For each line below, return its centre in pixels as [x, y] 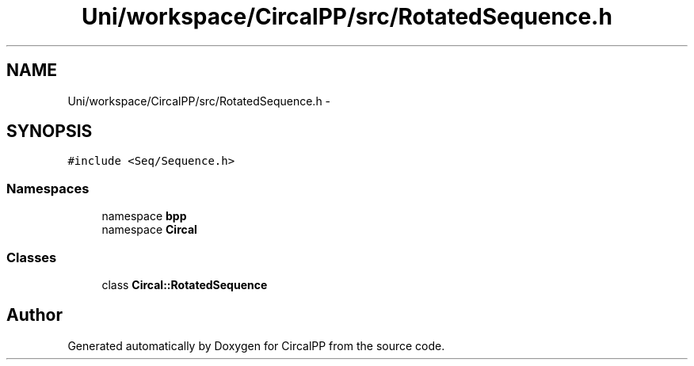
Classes [32, 257]
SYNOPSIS [50, 132]
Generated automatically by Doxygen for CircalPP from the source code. [256, 345]
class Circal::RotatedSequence [185, 284]
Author [34, 315]
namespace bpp [144, 216]
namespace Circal [149, 230]
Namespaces [48, 188]
